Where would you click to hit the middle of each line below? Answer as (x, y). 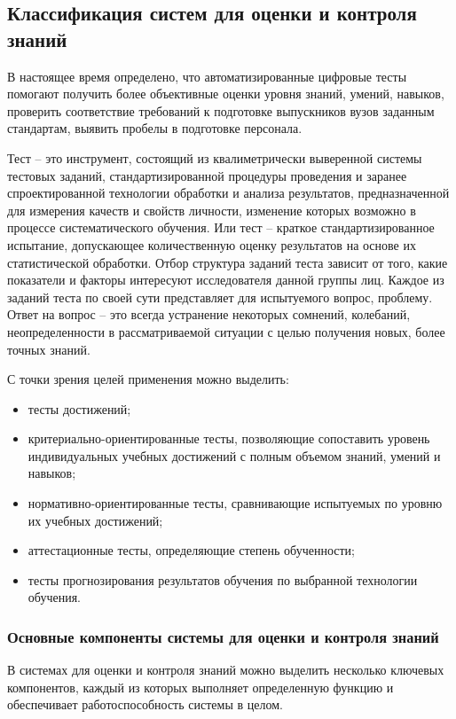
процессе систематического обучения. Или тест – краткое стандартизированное (221, 227)
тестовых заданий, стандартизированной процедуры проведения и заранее (207, 175)
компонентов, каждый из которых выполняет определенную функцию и (200, 687)
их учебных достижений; (95, 520)
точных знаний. (49, 349)
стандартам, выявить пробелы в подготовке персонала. (155, 128)
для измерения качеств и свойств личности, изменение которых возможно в (212, 210)
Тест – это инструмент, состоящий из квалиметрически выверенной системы (215, 157)
